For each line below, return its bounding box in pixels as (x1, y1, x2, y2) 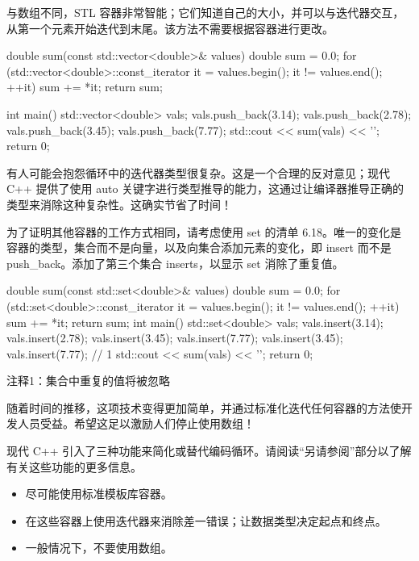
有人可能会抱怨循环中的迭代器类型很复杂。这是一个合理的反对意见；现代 (6, 164, 390, 181)
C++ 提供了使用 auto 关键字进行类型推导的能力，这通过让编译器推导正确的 (6, 180, 404, 197)
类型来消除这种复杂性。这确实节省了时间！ (6, 195, 232, 212)
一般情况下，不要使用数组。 (25, 539, 172, 556)
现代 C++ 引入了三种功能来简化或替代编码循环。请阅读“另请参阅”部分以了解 (6, 442, 412, 459)
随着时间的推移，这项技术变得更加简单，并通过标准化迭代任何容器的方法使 (6, 399, 401, 416)
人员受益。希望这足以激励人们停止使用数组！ (17, 415, 255, 432)
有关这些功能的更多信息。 (6, 458, 142, 475)
